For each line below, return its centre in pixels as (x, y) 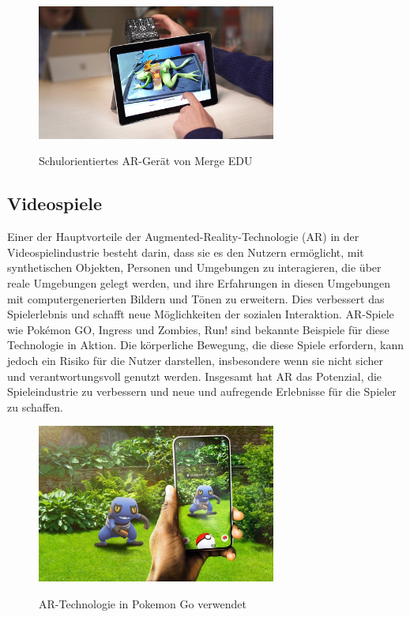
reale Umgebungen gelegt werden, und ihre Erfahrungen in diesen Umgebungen (199, 282)
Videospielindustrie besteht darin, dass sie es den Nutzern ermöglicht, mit (186, 252)
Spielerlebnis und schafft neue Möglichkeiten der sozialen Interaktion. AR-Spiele (201, 314)
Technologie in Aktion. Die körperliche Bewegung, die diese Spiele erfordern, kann (205, 345)
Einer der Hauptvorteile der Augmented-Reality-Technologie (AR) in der (183, 237)
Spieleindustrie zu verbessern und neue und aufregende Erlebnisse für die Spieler (202, 391)
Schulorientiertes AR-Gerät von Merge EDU (146, 161)
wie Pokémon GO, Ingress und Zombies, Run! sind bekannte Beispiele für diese (198, 329)
